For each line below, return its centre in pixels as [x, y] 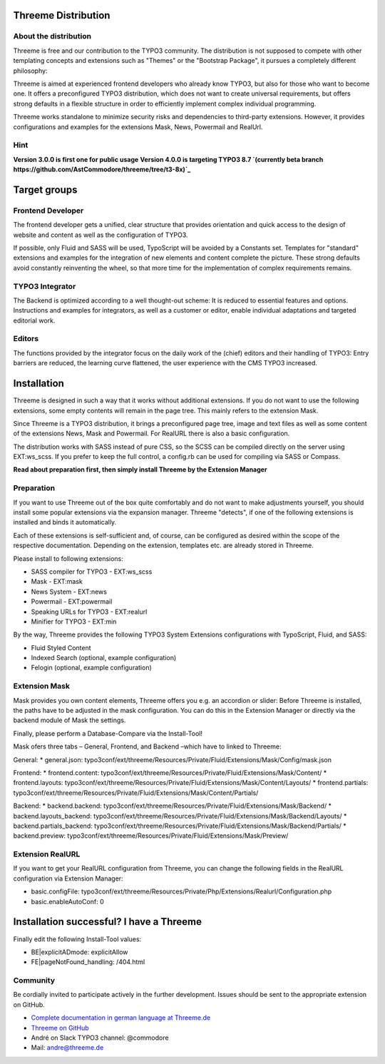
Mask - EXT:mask [57, 582]
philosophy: [30, 71]
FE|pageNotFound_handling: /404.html [88, 962]
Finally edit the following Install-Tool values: [77, 939]
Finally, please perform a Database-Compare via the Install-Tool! [108, 733]
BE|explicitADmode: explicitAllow [79, 952]
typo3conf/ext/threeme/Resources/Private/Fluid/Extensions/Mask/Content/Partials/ [136, 793]
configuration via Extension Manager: [68, 878]
